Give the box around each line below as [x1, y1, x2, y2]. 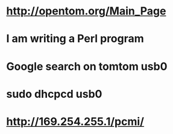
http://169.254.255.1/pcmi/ [6, 115, 145, 128]
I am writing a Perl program [6, 32, 145, 46]
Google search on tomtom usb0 [6, 59, 168, 73]
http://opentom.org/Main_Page [6, 4, 166, 18]
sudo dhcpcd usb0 [6, 87, 102, 101]
